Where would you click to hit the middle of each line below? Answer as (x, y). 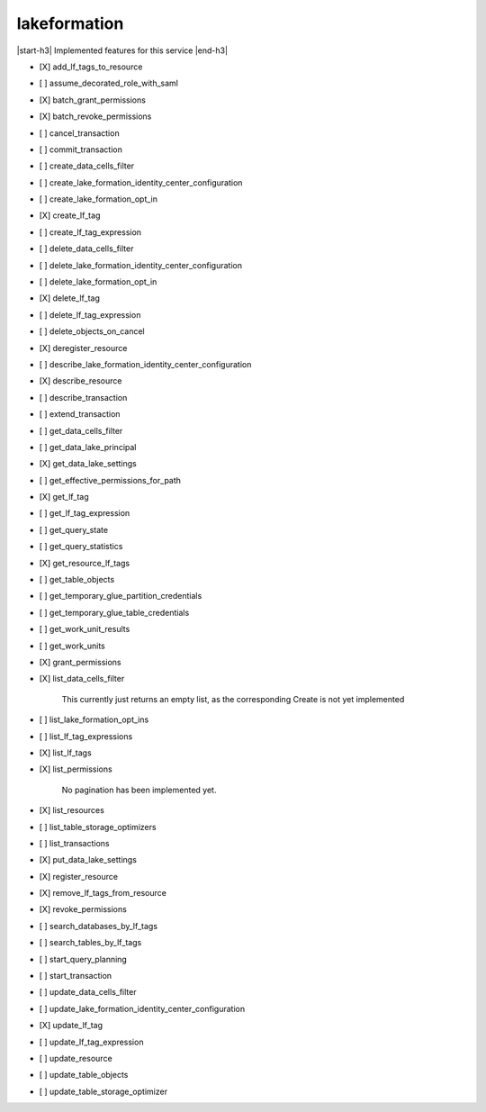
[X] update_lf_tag (71, 1026)
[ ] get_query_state (73, 529)
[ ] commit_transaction (81, 149)
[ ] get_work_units (72, 646)
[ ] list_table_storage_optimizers (98, 827)
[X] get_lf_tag (64, 497)
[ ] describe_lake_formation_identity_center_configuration (145, 364)
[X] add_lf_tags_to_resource (91, 67)
